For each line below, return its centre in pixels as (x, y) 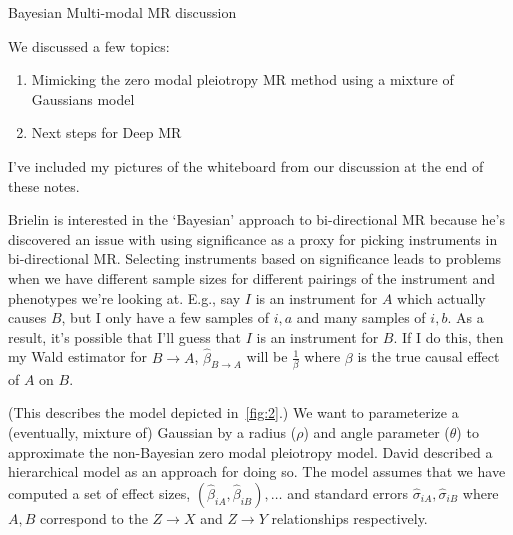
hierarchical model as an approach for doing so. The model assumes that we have (257, 471)
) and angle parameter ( (376, 432)
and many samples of (361, 317)
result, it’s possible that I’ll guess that (125, 336)
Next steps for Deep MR (106, 132)
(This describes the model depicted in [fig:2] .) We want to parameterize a (233, 412)
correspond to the (94, 517)
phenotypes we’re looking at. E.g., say (124, 297)
